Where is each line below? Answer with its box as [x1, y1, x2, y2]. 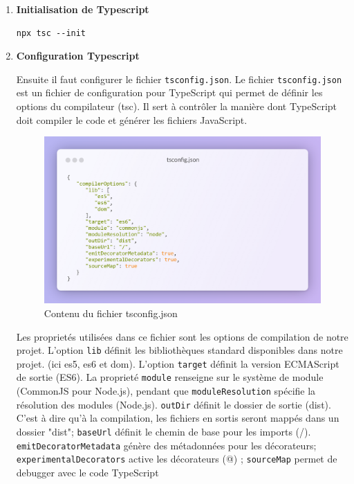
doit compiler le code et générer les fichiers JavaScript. [16, 112, 248, 127]
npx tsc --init [16, 28, 86, 38]
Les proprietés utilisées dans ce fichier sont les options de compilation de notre [16, 329, 348, 343]
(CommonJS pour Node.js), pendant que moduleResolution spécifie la [16, 384, 316, 398]
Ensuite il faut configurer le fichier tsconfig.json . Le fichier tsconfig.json [16, 71, 342, 86]
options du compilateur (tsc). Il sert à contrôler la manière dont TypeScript [16, 99, 337, 114]
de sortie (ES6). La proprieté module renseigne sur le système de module [16, 370, 324, 384]
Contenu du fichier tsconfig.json [44, 305, 178, 320]
